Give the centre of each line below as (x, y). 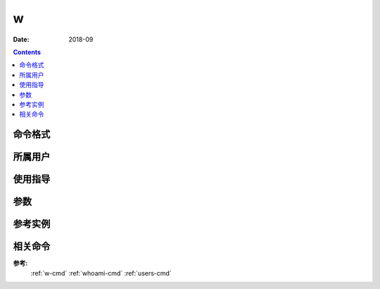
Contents (27, 52)
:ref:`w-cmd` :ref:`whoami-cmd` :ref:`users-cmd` (101, 273)
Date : (21, 39)
